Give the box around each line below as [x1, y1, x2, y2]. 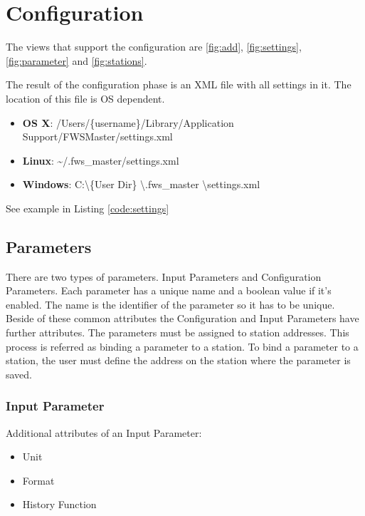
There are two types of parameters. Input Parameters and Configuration [6, 269, 322, 284]
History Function [22, 497, 97, 512]
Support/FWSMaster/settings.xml [22, 129, 173, 144]
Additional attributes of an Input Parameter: [6, 425, 202, 440]
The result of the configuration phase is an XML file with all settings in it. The [6, 77, 351, 92]
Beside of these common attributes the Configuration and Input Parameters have [6, 311, 359, 326]
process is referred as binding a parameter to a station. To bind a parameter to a [6, 339, 359, 354]
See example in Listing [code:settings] [6, 200, 169, 215]
